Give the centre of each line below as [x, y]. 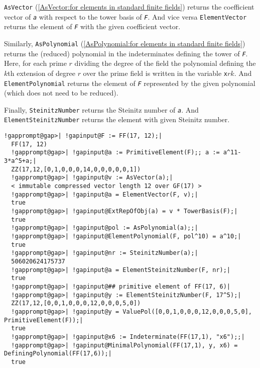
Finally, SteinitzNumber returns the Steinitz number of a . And [101, 109]
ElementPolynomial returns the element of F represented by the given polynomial [130, 83]
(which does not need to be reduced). [61, 93]
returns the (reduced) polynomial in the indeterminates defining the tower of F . [126, 53]
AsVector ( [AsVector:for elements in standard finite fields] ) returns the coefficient [129, 7]
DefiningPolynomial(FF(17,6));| [58, 354]
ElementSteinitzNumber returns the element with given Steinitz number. [117, 119]
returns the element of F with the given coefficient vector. [92, 26]
